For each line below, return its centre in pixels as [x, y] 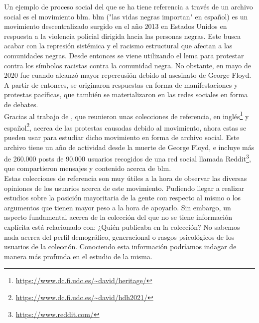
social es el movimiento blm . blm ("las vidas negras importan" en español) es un [126, 16]
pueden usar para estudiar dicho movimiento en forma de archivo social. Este [122, 137]
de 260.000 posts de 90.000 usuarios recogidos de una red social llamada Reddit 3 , [128, 158]
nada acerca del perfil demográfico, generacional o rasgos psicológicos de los [119, 237]
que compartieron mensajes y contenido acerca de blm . [88, 168]
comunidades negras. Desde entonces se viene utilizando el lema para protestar [124, 55]
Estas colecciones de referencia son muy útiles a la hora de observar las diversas [126, 178]
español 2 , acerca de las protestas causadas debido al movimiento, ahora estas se [125, 127]
